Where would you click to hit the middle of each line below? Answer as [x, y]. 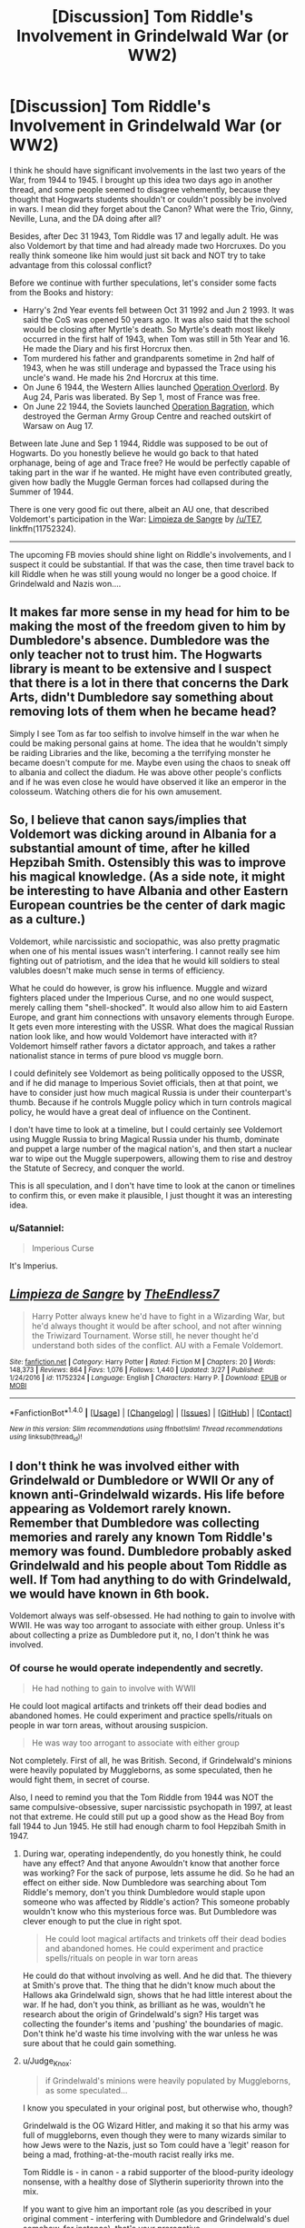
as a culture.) [48, 920]
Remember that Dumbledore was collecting [135, 1523]
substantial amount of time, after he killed [130, 848]
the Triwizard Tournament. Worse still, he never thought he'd [145, 1335]
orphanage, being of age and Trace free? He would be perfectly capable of [150, 463]
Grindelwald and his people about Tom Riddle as [148, 1566]
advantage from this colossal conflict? [81, 264]
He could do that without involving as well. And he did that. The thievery [157, 1975]
